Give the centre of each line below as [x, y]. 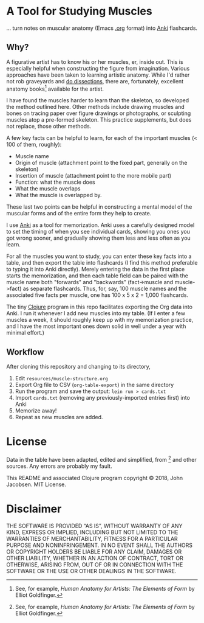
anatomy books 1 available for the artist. [55, 88]
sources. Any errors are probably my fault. [59, 466]
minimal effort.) [25, 333]
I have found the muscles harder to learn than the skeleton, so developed [98, 100]
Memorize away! [36, 411]
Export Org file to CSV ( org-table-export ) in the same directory [94, 385]
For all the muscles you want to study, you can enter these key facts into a [99, 256]
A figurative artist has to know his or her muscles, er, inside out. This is [95, 61]
